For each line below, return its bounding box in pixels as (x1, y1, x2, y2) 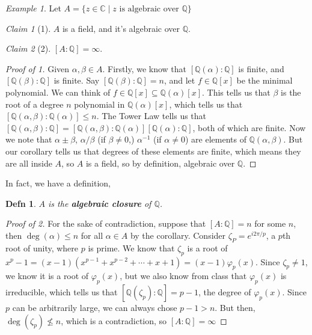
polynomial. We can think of (5, 85, 111, 98)
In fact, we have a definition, (5, 177, 111, 189)
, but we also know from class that (120, 269, 247, 282)
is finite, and (238, 62, 284, 75)
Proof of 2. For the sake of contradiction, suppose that (5, 217, 206, 230)
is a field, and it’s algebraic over (62, 22, 180, 34)
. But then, (215, 301, 255, 314)
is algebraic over (119, 5, 179, 13)
